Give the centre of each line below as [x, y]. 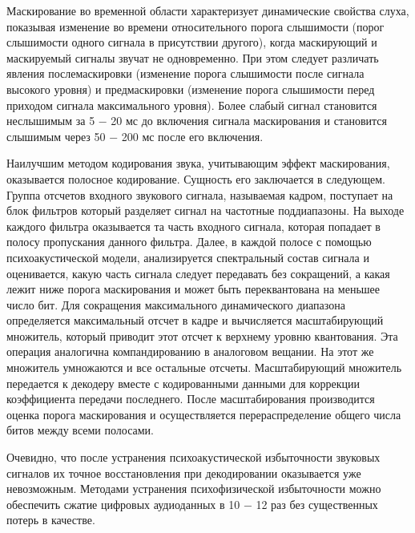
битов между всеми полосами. [80, 430]
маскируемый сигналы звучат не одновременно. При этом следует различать [193, 57]
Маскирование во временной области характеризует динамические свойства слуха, [208, 10]
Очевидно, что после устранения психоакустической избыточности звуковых [193, 457]
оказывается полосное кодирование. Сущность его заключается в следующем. [196, 178]
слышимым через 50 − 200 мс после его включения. [135, 136]
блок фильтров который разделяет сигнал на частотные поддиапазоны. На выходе [205, 210]
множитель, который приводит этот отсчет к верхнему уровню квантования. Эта [202, 335]
